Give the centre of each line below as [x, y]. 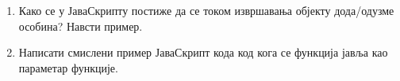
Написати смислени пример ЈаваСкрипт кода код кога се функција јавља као [203, 52]
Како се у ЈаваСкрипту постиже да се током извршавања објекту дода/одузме [206, 10]
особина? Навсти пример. [81, 26]
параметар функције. [68, 67]
